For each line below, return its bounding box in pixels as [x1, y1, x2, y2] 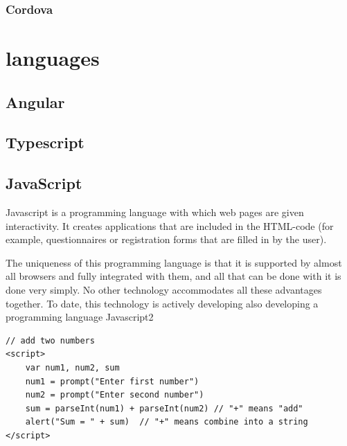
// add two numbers [6, 335, 95, 346]
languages [6, 44, 100, 72]
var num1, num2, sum [25, 362, 120, 373]
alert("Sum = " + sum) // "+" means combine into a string [25, 417, 308, 427]
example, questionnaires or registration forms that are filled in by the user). [6, 232, 327, 247]
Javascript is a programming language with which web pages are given [6, 204, 304, 219]
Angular [6, 91, 65, 112]
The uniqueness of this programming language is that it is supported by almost [6, 255, 342, 269]
